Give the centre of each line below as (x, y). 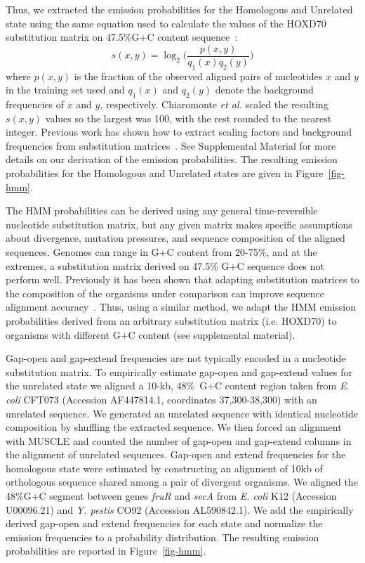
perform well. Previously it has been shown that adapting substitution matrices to (182, 279)
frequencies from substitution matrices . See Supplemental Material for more (171, 145)
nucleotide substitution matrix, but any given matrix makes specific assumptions (179, 224)
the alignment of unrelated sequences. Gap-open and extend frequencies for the (176, 454)
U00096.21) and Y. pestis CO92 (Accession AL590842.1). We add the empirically (180, 509)
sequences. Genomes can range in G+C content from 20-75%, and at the (161, 251)
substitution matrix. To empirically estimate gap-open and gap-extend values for (179, 371)
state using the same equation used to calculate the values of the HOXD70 (166, 23)
